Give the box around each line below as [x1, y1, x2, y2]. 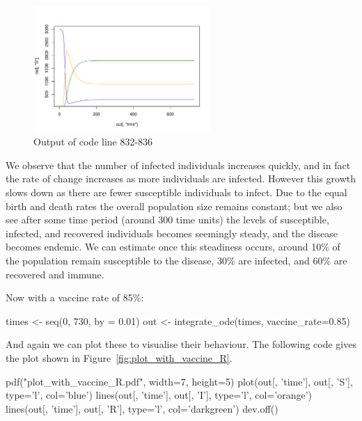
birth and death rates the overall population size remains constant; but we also [6, 198, 343, 213]
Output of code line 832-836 [33, 134, 153, 149]
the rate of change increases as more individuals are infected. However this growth [6, 171, 356, 186]
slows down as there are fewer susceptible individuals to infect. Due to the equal [6, 184, 347, 199]
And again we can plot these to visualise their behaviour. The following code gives [6, 337, 356, 351]
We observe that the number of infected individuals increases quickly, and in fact [6, 157, 351, 172]
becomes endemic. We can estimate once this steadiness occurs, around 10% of [6, 239, 340, 254]
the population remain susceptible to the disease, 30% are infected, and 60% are [6, 253, 347, 267]
